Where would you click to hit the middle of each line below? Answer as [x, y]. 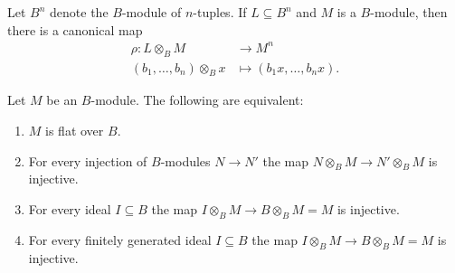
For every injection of [88, 160]
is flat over [75, 130]
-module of [152, 12]
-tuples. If [220, 12]
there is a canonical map [75, 29]
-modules [185, 160]
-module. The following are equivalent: [197, 100]
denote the [79, 12]
